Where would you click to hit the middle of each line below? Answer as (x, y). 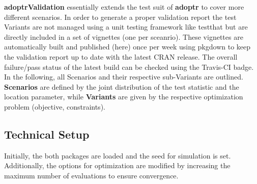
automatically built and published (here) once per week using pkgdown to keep (127, 47)
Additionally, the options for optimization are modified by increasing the (117, 165)
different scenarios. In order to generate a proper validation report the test (120, 17)
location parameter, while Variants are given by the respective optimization (124, 97)
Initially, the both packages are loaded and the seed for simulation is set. (118, 155)
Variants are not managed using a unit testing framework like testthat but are (126, 27)
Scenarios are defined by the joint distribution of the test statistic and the (122, 86)
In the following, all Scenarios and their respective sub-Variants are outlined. (124, 77)
